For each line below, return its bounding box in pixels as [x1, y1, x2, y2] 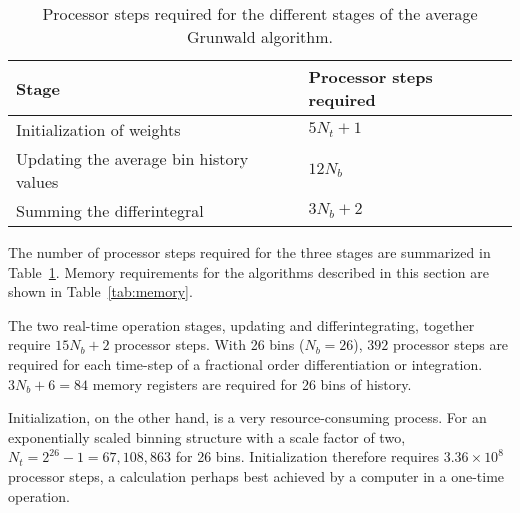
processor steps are [392, 334, 509, 355]
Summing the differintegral [16, 199, 204, 222]
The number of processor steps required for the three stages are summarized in [8, 242, 491, 262]
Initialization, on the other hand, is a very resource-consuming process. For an [8, 407, 487, 428]
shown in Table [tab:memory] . [8, 281, 193, 302]
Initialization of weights [16, 118, 181, 141]
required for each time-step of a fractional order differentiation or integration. [8, 353, 483, 374]
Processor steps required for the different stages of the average [42, 2, 478, 25]
